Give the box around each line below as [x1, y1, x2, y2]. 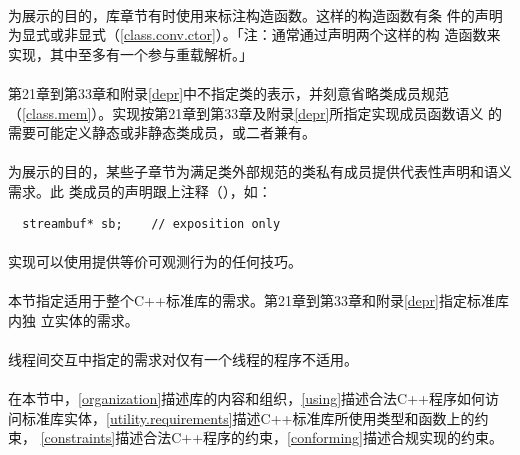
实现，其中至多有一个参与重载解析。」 [8, 43, 253, 64]
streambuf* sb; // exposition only [22, 216, 281, 231]
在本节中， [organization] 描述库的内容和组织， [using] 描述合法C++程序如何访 [8, 387, 499, 408]
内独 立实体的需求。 [8, 309, 139, 330]
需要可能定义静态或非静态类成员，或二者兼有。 [8, 122, 316, 143]
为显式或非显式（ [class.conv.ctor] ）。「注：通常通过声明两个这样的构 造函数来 [8, 24, 501, 45]
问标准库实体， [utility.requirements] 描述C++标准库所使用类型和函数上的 [8, 407, 475, 428]
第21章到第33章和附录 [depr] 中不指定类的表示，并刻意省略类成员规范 [8, 82, 450, 103]
